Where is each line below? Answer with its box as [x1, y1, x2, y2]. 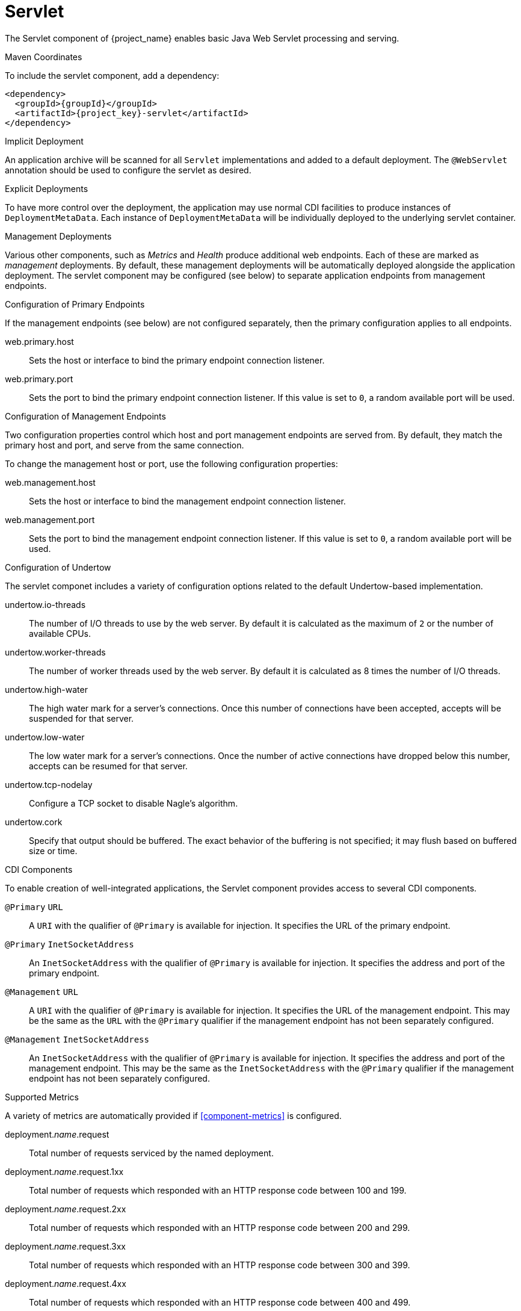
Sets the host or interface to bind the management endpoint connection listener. [29, 495, 346, 506]
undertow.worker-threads [5, 646, 106, 657]
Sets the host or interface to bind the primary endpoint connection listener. [29, 355, 325, 365]
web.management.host [5, 477, 96, 488]
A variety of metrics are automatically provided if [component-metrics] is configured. [5, 1110, 342, 1121]
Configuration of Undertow [5, 562, 111, 572]
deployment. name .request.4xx [5, 1278, 126, 1289]
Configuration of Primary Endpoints [5, 299, 145, 309]
